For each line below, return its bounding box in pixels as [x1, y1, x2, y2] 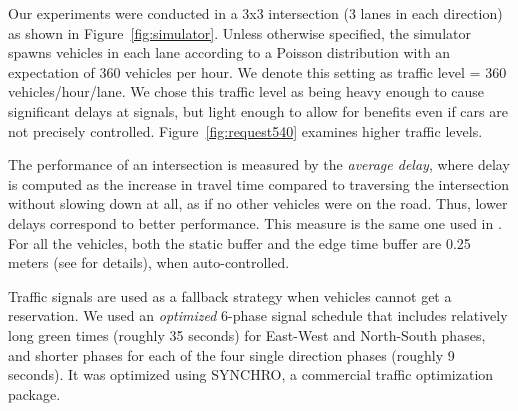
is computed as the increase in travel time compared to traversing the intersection [8, 173, 510, 194]
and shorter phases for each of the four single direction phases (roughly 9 [8, 344, 455, 365]
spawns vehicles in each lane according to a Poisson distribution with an [8, 42, 451, 63]
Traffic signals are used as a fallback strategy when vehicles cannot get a [8, 285, 452, 306]
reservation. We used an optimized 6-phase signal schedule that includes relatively [8, 305, 508, 326]
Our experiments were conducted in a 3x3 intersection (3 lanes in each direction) [8, 3, 503, 23]
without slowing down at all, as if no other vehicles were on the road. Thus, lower [8, 193, 508, 214]
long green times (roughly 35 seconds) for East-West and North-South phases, [8, 324, 486, 345]
